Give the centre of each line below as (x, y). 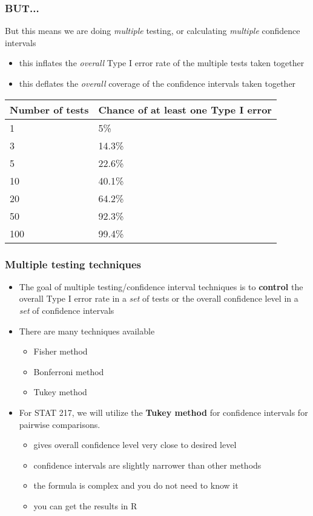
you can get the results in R (85, 505)
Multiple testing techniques (73, 264)
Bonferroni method (69, 371)
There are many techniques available (87, 331)
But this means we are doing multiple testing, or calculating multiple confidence (153, 31)
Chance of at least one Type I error (185, 109)
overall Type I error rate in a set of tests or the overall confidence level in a (159, 298)
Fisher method (61, 351)
